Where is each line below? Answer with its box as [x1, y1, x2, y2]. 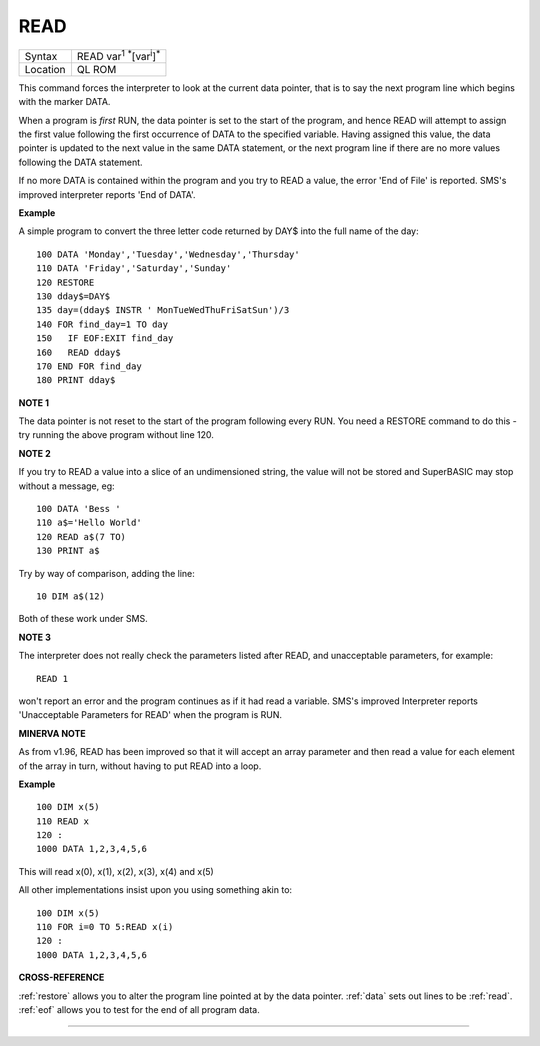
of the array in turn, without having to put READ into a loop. [18, 760, 262, 772]
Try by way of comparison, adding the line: [18, 567, 195, 579]
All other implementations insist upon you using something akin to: [18, 884, 293, 896]
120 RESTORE [36, 276, 95, 288]
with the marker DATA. [18, 96, 111, 108]
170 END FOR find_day [36, 360, 142, 372]
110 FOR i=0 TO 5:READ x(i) [36, 921, 174, 933]
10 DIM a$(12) [36, 590, 105, 602]
